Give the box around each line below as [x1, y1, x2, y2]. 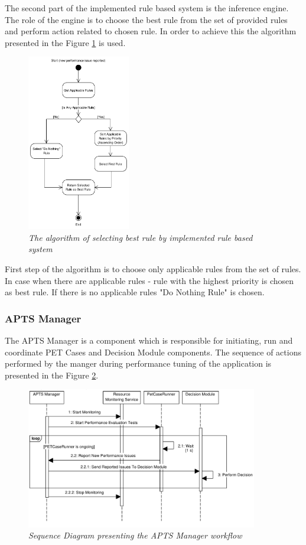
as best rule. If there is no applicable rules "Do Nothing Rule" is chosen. [5, 286, 265, 298]
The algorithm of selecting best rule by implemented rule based [28, 231, 253, 243]
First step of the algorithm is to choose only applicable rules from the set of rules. [5, 263, 301, 275]
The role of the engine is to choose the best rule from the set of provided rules [5, 13, 288, 25]
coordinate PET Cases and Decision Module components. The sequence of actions [5, 345, 301, 358]
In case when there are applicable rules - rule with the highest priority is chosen [5, 274, 294, 286]
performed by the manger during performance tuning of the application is [5, 357, 272, 370]
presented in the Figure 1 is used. [5, 36, 126, 48]
